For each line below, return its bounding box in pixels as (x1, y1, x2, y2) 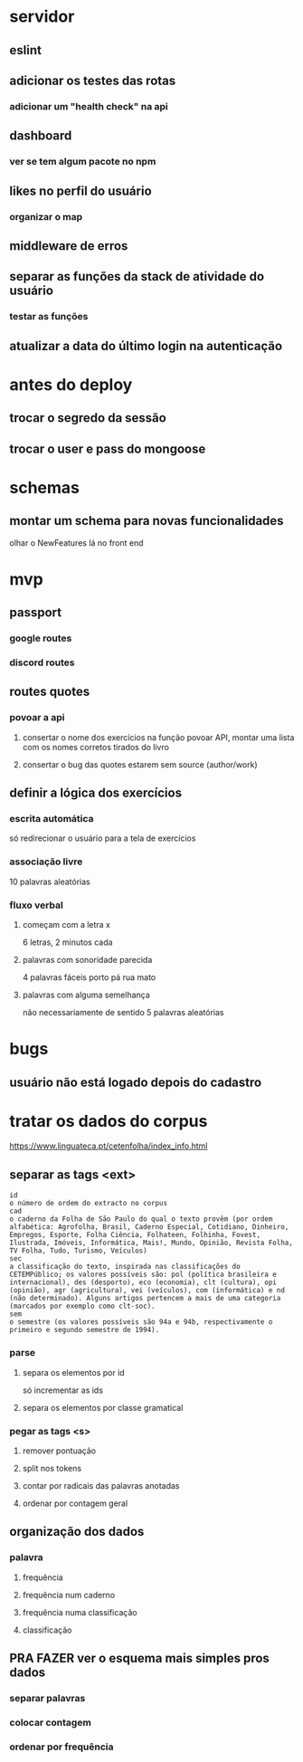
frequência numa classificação (22, 1606, 137, 1617)
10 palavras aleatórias (9, 876, 90, 887)
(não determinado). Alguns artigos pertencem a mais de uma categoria (9, 1294, 281, 1303)
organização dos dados (9, 1524, 145, 1539)
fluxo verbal (9, 899, 63, 911)
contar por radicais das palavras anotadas (22, 1480, 180, 1491)
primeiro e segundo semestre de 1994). (9, 1326, 160, 1335)
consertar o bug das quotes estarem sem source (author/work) (22, 758, 258, 770)
